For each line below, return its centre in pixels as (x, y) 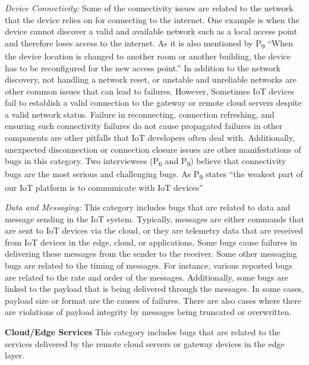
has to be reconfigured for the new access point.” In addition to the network (143, 67)
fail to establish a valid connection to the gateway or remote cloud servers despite (153, 103)
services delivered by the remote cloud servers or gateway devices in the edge (145, 343)
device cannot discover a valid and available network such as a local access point (151, 31)
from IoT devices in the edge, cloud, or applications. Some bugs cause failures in (151, 242)
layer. (15, 355)
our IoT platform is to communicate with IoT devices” (104, 187)
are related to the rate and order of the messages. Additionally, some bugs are (146, 277)
